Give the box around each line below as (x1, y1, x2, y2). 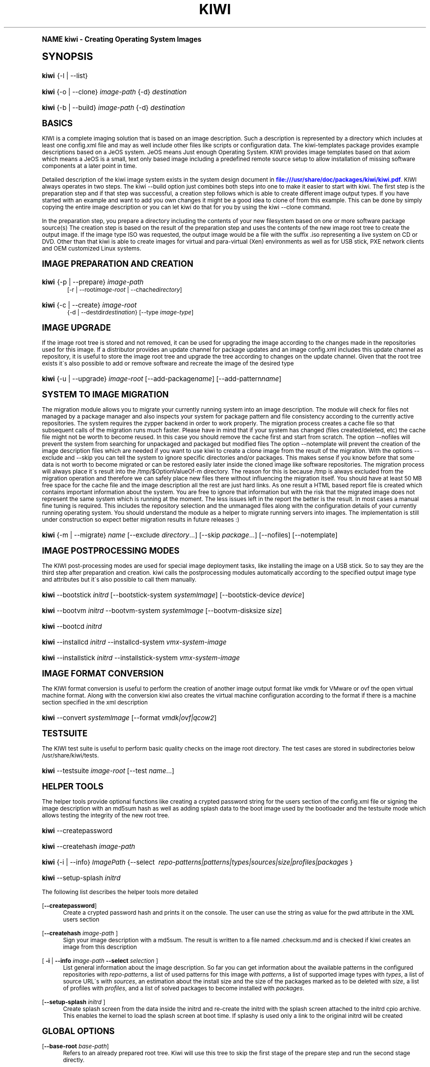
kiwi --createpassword (42, 826, 112, 835)
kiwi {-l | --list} (42, 71, 88, 80)
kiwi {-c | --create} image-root (42, 301, 137, 309)
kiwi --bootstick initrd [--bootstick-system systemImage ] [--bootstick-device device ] (42, 590, 305, 599)
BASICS (42, 118, 73, 128)
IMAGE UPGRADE (42, 322, 111, 333)
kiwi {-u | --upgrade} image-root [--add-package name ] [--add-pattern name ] (42, 374, 282, 383)
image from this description (63, 943, 137, 951)
